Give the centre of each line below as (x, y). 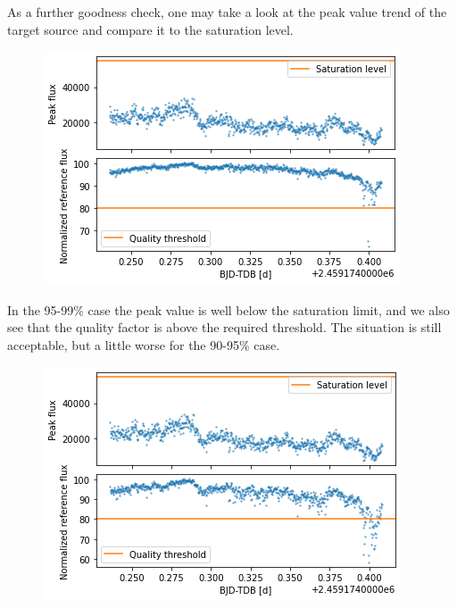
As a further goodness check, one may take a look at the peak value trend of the (227, 12)
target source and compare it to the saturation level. (150, 29)
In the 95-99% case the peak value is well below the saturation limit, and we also (228, 309)
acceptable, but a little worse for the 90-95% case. (144, 344)
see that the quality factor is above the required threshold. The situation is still (224, 327)
